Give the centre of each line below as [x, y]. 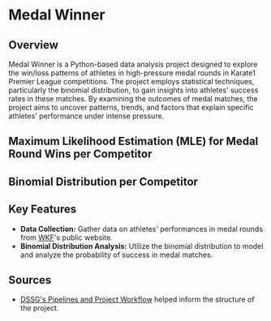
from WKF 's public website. [67, 238]
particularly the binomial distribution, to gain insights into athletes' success [133, 90]
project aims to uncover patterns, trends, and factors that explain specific [131, 107]
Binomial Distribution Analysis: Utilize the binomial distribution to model [142, 246]
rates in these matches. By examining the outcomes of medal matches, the [133, 98]
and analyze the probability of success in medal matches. [116, 255]
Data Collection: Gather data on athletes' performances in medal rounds [142, 229]
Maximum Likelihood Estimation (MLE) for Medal [133, 141]
